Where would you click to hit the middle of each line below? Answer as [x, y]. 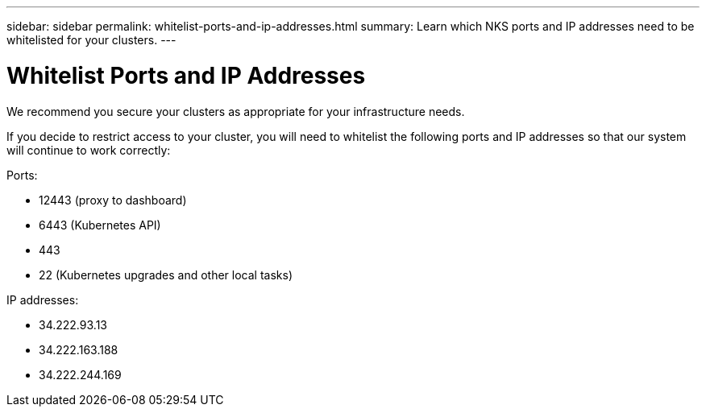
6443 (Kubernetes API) [100, 225]
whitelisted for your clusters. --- [91, 40]
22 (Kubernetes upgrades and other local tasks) [166, 275]
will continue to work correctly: [89, 150]
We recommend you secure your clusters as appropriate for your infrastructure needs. [236, 111]
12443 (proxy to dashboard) [113, 200]
